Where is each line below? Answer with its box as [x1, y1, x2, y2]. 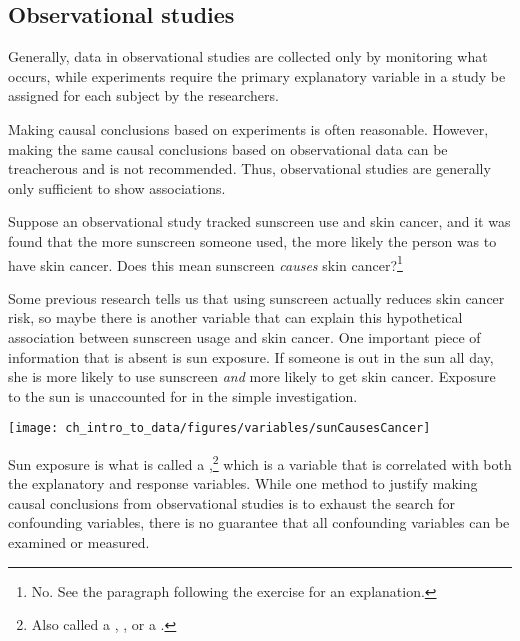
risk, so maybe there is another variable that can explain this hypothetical [8, 307, 463, 328]
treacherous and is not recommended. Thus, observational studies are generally [8, 158, 491, 179]
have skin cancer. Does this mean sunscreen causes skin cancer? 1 [8, 251, 403, 275]
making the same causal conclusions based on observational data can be [8, 138, 448, 159]
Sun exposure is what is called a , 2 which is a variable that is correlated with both [8, 451, 512, 474]
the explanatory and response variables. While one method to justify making [8, 473, 478, 494]
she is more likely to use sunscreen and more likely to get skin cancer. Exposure [8, 366, 496, 387]
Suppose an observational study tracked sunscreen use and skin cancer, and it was [8, 211, 511, 232]
